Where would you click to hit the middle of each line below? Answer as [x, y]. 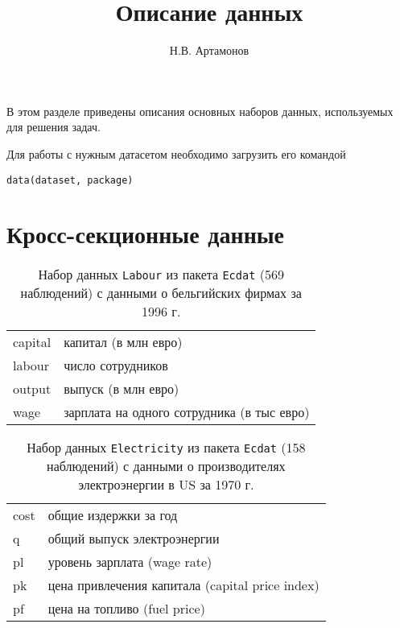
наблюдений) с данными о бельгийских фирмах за [161, 293]
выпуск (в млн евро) [122, 389]
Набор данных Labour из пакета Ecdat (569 [161, 275]
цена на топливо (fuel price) [126, 609]
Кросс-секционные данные [146, 234]
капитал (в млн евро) [123, 342]
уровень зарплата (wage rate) [130, 562]
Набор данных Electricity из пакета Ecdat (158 [166, 448]
